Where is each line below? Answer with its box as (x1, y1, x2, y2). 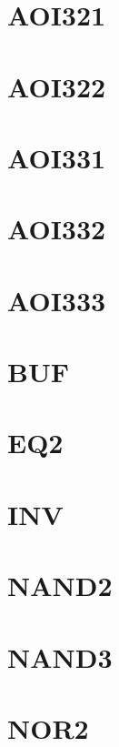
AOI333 (7, 281, 106, 318)
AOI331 (7, 138, 106, 176)
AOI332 (7, 210, 106, 247)
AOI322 (7, 67, 106, 105)
